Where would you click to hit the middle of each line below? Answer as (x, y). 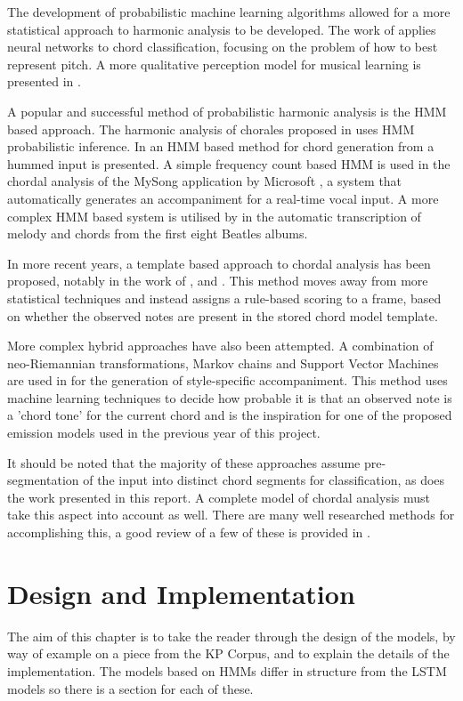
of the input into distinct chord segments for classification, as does (264, 480)
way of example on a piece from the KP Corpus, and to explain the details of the (228, 653)
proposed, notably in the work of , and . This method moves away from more (218, 281)
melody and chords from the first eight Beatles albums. (158, 234)
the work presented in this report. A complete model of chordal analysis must (219, 497)
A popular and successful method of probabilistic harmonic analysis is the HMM (227, 111)
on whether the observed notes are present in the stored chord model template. (223, 315)
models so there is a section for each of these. (130, 688)
